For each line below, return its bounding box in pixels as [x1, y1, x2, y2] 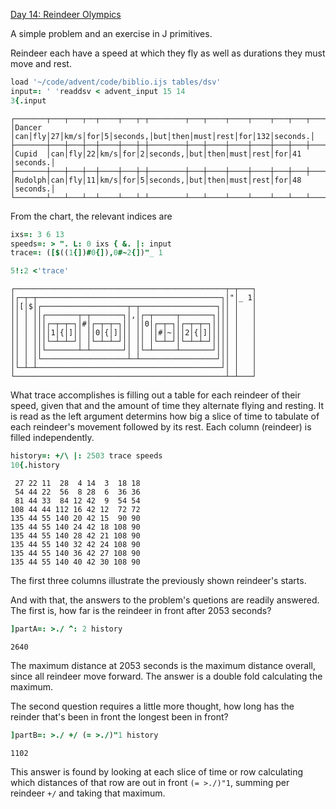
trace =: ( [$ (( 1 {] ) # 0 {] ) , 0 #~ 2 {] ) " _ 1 [10, 248, 163, 258]
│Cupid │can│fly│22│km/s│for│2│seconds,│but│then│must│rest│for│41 [10, 149, 302, 159]
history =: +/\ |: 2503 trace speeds [10, 451, 163, 461]
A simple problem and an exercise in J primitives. [10, 28, 213, 39]
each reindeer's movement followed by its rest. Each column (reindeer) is [10, 421, 312, 433]
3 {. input [10, 95, 47, 106]
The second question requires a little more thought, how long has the [10, 700, 295, 712]
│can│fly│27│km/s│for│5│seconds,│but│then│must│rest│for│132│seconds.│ [10, 131, 315, 141]
